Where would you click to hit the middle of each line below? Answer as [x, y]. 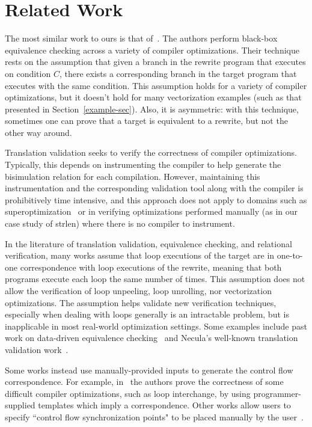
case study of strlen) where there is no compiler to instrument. [120, 223]
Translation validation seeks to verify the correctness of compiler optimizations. [151, 152]
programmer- [277, 393]
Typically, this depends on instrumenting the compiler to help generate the [143, 164]
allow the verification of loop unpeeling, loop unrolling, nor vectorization [138, 290]
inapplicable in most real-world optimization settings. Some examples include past [156, 326]
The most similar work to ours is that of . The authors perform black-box [141, 38]
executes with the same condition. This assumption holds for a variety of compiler [156, 85]
